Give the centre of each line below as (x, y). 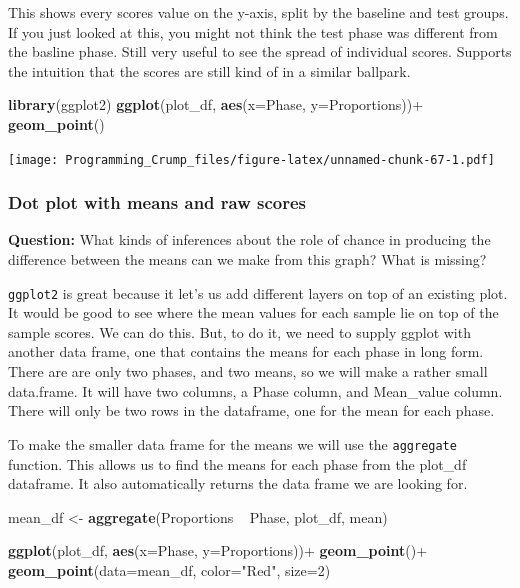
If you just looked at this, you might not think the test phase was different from (253, 31)
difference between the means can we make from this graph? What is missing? (247, 259)
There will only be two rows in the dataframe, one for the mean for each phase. (251, 410)
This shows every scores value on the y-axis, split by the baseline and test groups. (258, 12)
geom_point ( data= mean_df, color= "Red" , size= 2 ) (169, 569)
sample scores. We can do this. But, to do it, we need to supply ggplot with (239, 331)
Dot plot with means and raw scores (157, 202)
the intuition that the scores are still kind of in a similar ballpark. (209, 70)
